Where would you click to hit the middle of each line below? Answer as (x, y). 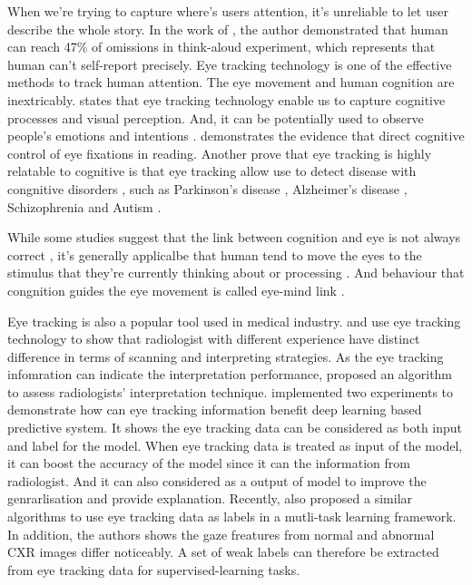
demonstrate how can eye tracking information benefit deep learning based (215, 409)
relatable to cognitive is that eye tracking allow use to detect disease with (212, 171)
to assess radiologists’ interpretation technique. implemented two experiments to (231, 391)
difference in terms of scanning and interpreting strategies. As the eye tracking (226, 356)
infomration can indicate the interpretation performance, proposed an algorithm (230, 374)
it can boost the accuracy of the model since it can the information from (209, 463)
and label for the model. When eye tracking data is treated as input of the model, (235, 445)
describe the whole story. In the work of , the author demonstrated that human (228, 29)
